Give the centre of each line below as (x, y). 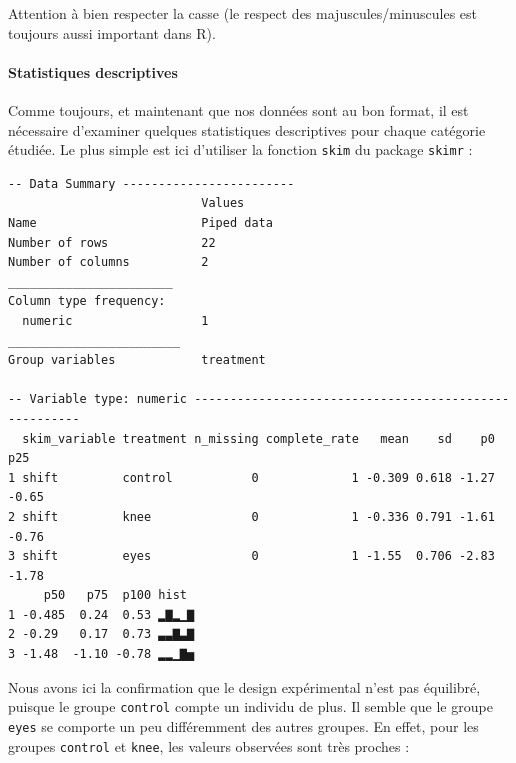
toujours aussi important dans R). (112, 32)
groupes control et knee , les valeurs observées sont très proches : (209, 745)
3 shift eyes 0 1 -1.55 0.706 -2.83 (251, 556)
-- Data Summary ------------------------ (151, 183)
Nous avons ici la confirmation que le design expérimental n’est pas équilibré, (244, 686)
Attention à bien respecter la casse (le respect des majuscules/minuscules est (243, 13)
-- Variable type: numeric (97, 399)
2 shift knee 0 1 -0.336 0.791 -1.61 (251, 516)
